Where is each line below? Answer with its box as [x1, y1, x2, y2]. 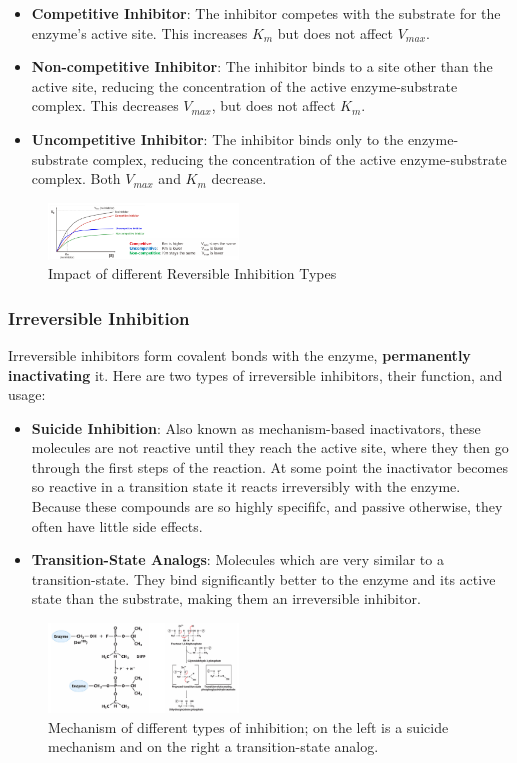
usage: [8, 384, 46, 405]
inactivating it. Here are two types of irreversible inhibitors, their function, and [8, 364, 503, 385]
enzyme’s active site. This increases [31, 22, 248, 43]
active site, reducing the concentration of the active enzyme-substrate [31, 75, 458, 96]
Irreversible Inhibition [8, 305, 190, 330]
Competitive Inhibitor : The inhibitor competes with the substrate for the [31, 3, 501, 23]
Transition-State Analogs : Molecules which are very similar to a [31, 549, 444, 570]
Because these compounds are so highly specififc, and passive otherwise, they [31, 496, 503, 517]
